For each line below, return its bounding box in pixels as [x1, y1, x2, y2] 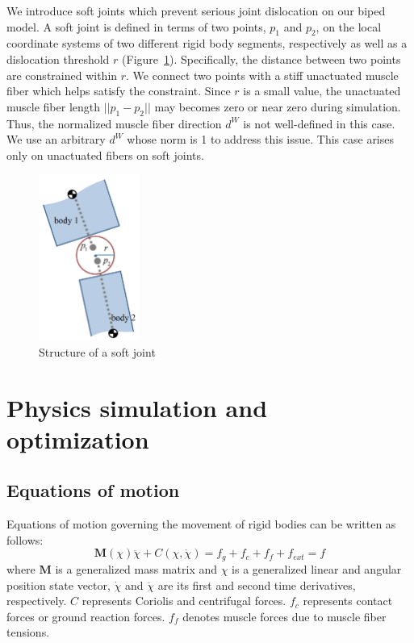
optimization [6, 422, 149, 455]
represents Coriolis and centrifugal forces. [82, 592, 286, 609]
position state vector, [6, 576, 111, 593]
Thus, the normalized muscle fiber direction [6, 115, 222, 132]
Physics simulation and [6, 390, 268, 424]
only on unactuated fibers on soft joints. [6, 146, 204, 163]
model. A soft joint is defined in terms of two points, [6, 18, 266, 35]
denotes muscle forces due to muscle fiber [182, 608, 387, 624]
